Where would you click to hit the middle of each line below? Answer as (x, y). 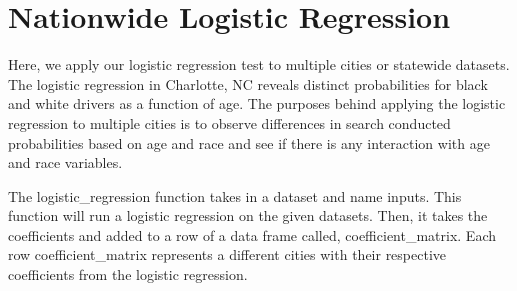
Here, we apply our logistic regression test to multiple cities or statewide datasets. (259, 64)
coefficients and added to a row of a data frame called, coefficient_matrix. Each (252, 234)
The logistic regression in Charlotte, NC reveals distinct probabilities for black (248, 83)
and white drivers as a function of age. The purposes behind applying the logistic (257, 103)
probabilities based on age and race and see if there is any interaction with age (249, 142)
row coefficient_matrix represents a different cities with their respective (227, 254)
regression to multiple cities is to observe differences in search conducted (229, 122)
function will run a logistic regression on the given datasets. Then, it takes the (248, 215)
